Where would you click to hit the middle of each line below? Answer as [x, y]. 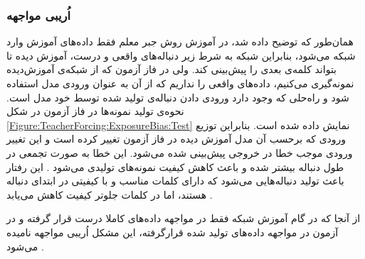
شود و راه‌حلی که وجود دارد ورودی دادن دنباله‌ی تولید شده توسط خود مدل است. [178, 97]
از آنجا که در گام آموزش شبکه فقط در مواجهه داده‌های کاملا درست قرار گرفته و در [184, 218]
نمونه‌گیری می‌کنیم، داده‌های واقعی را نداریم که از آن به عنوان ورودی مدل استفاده [180, 83]
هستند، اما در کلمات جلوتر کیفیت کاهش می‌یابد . [110, 194]
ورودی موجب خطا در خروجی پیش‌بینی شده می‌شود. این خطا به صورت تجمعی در [180, 152]
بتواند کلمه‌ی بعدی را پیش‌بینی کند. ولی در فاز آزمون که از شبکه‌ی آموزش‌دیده [172, 69]
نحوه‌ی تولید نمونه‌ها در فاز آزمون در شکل [95, 111]
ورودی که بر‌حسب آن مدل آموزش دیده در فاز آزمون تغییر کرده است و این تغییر [176, 139]
